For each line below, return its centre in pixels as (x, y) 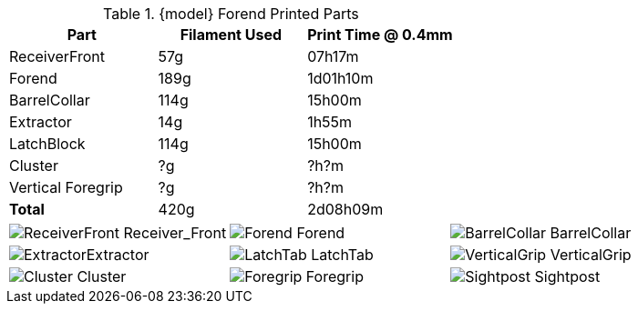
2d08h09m (345, 209)
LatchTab (342, 255)
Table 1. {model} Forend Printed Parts (231, 14)
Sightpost (567, 276)
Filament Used (231, 35)
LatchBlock (47, 144)
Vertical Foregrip (66, 187)
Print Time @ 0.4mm (380, 35)
